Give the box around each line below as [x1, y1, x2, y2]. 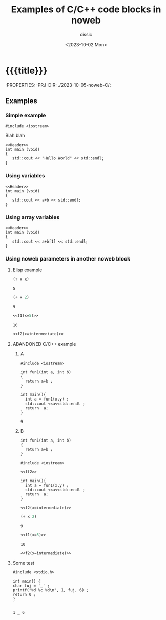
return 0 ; [12, 592, 36, 597]
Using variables [5, 172, 45, 179]
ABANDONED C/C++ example [12, 341, 76, 347]
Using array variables [5, 214, 60, 221]
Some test [12, 560, 35, 566]
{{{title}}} [5, 65, 48, 76]
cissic [80, 31, 92, 37]
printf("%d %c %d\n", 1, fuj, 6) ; [12, 588, 89, 593]
